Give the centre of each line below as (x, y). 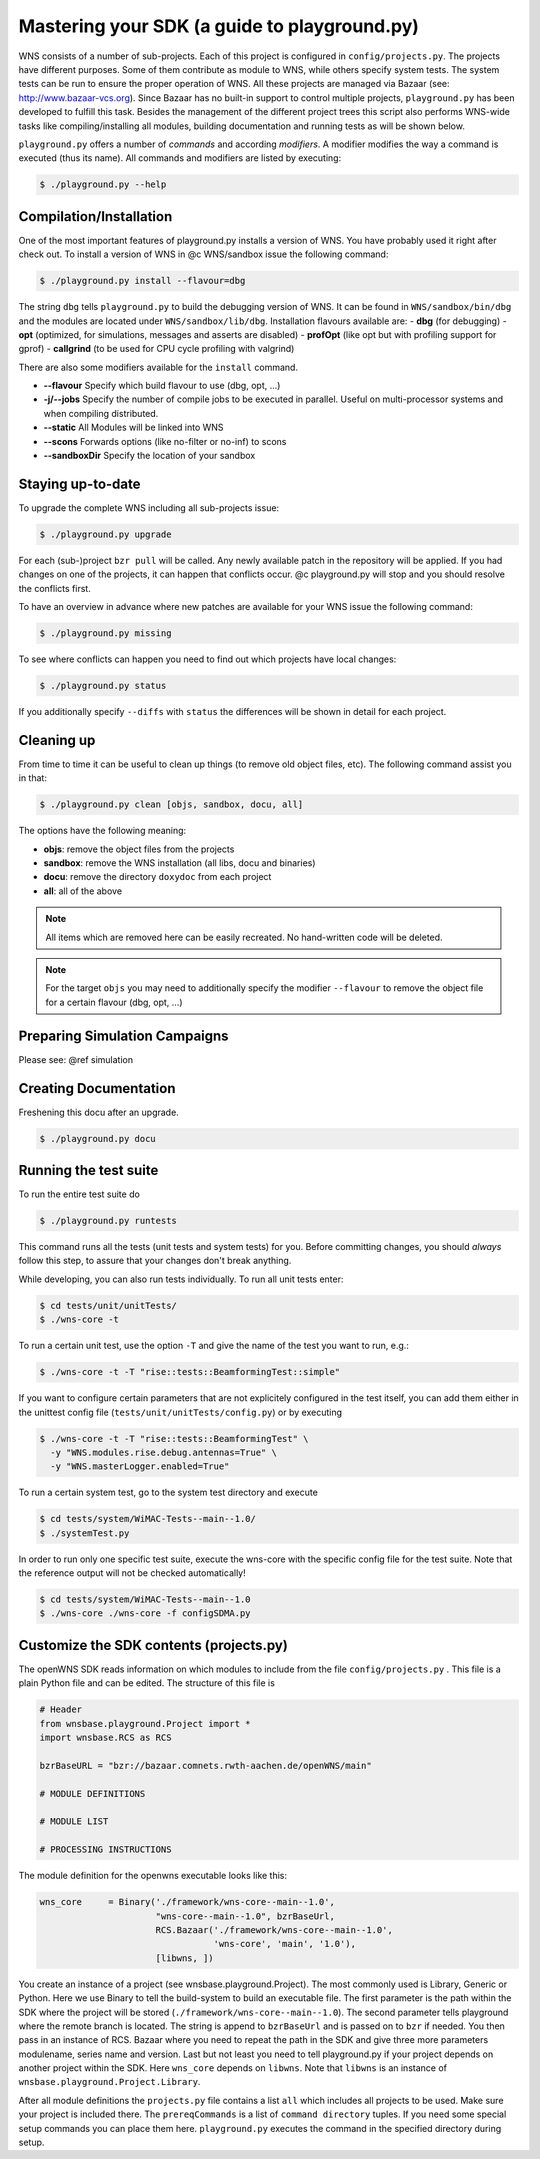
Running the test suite (88, 1170)
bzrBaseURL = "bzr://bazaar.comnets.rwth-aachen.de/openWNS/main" (205, 1765)
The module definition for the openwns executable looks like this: (153, 1876)
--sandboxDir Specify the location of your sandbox (149, 456)
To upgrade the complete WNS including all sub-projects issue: (149, 507)
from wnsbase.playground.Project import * (145, 1723)
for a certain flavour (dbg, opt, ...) (114, 1002)
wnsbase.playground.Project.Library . (109, 2082)
